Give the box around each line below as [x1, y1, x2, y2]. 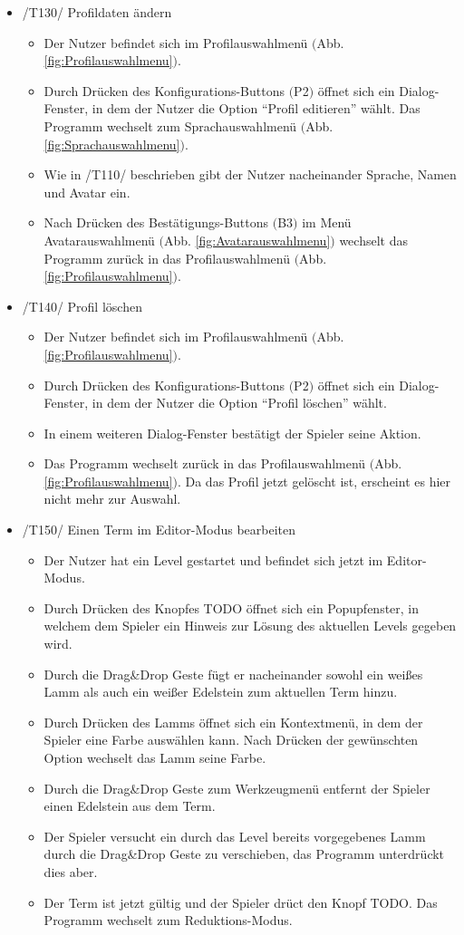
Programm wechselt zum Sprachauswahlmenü [43, 116, 297, 135]
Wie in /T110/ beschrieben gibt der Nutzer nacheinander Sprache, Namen [43, 165, 457, 184]
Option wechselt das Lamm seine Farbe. [43, 748, 266, 766]
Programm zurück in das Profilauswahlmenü [43, 248, 290, 267]
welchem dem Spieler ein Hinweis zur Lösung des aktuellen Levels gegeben [43, 616, 457, 635]
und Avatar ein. [43, 182, 130, 201]
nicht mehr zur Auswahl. [43, 489, 181, 508]
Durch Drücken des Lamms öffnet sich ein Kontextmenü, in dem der [43, 712, 423, 731]
